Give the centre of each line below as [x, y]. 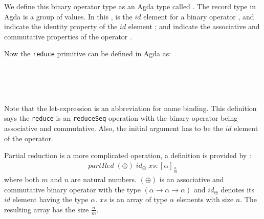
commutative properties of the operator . [68, 36]
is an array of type [138, 199]
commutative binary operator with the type [72, 189]
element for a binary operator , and [199, 16]
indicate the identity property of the [61, 26]
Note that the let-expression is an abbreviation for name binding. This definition [130, 108]
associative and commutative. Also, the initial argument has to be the [114, 128]
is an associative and [192, 179]
